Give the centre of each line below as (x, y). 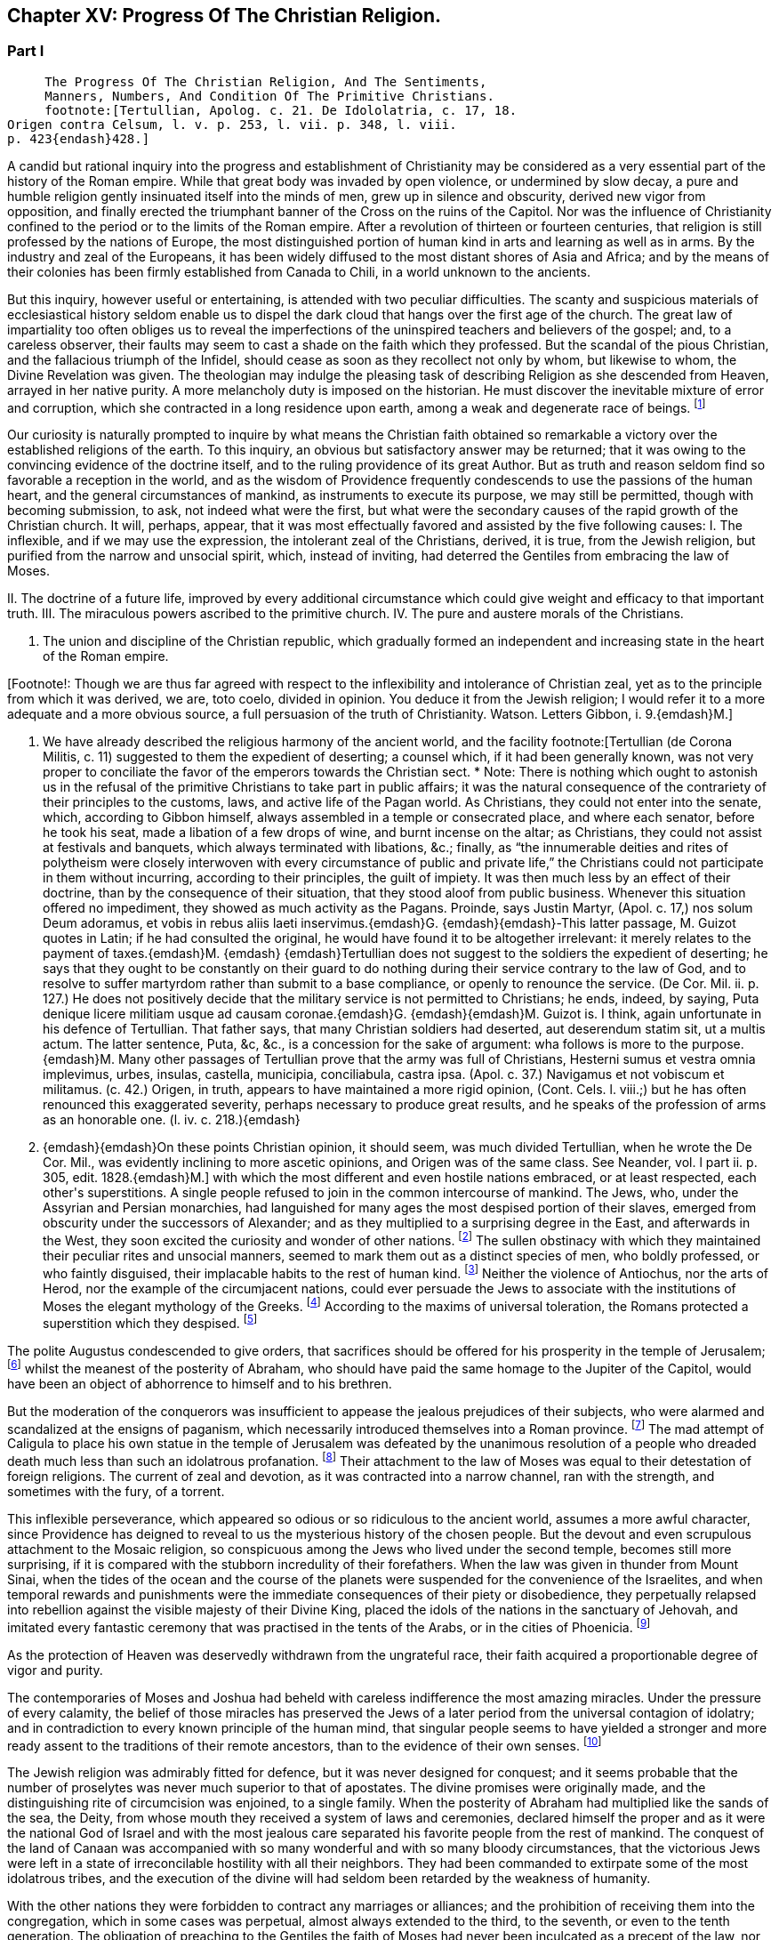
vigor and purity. (55, 1670)
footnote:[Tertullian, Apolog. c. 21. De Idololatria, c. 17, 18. (281, 110)
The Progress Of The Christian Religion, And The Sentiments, (266, 81)
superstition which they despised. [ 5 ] (150, 1322)
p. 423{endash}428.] (79, 138)
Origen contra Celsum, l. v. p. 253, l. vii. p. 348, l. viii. (232, 124)
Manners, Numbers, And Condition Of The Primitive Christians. (269, 96)
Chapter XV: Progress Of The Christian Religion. (225, 16)
